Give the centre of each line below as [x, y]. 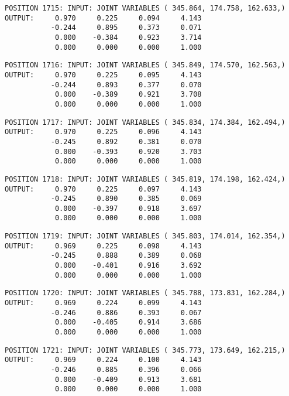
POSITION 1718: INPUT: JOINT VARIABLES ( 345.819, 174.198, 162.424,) [145, 179]
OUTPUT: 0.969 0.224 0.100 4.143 [103, 360]
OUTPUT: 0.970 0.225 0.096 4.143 [103, 132]
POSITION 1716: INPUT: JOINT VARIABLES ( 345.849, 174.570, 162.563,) [145, 65]
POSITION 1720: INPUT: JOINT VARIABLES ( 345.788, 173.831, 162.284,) [145, 293]
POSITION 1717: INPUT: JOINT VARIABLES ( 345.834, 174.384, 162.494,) [145, 122]
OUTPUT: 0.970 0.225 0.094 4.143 [103, 18]
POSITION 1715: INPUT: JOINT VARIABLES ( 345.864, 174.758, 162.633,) [145, 8]
